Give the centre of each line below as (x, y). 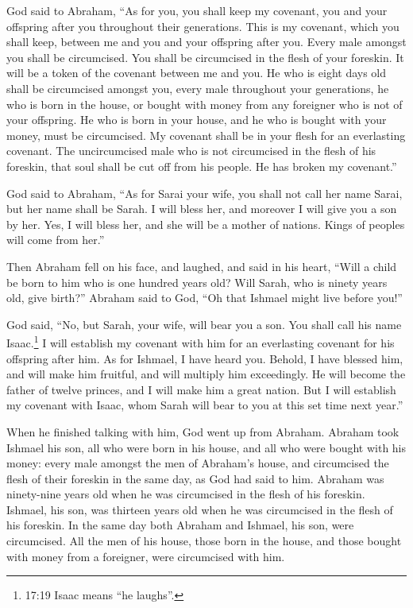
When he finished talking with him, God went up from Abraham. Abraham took (203, 431)
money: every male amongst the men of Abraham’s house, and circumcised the (198, 463)
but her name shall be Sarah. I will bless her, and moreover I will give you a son (202, 209)
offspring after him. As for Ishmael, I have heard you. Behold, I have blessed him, (205, 358)
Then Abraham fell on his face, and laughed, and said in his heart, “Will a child (202, 266)
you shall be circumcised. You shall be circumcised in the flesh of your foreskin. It (205, 57)
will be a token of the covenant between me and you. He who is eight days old (197, 73)
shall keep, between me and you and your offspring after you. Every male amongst (206, 42)
